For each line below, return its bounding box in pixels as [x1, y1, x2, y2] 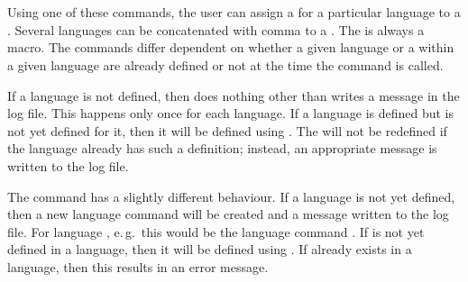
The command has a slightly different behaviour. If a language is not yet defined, [7, 186, 455, 205]
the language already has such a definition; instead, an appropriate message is [7, 139, 437, 158]
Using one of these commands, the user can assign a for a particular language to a [7, 3, 461, 22]
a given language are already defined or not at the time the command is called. [7, 55, 444, 74]
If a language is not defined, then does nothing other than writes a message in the [7, 86, 460, 105]
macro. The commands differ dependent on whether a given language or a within [7, 38, 454, 57]
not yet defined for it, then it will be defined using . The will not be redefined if [7, 121, 447, 140]
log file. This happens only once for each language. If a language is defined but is [7, 104, 454, 123]
